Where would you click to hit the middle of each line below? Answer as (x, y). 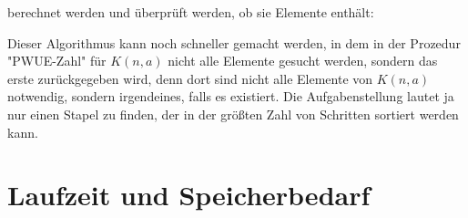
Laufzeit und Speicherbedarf (189, 195)
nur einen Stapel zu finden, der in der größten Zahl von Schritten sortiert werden (233, 114)
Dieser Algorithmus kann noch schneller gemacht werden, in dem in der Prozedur (234, 42)
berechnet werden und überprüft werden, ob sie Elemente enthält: (191, 12)
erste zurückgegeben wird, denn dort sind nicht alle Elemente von (190, 78)
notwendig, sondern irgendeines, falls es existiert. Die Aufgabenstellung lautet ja (231, 96)
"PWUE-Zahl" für (57, 61)
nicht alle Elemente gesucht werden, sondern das (303, 61)
